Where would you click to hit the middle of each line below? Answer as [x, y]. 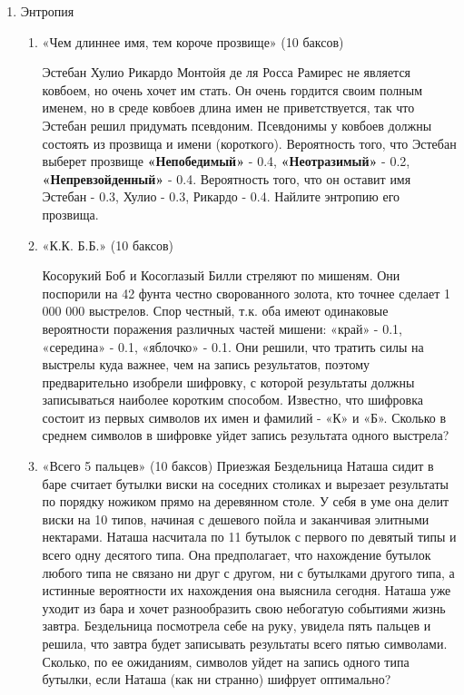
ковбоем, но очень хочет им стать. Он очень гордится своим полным [232, 89]
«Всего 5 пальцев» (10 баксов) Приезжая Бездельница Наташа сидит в [238, 466]
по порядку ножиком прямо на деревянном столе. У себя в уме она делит [246, 501]
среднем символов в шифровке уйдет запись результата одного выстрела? [246, 435]
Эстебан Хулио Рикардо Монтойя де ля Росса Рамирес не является [227, 72]
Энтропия [47, 11]
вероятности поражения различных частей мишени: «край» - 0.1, [222, 328]
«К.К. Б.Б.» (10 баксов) [108, 245]
